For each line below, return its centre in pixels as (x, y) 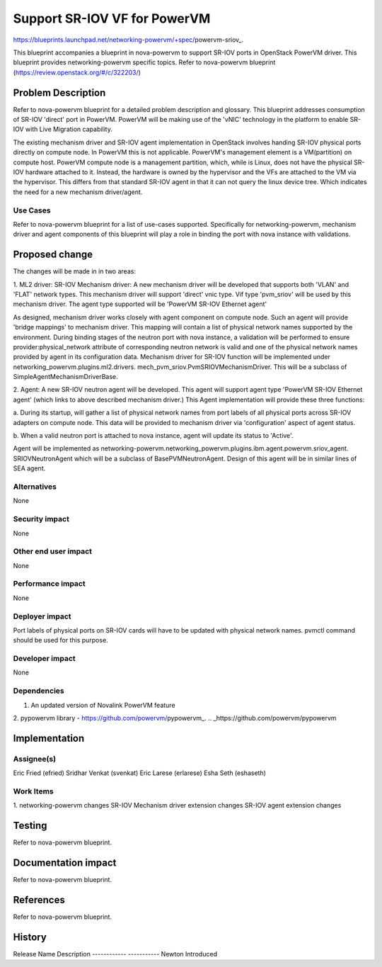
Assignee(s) (35, 759)
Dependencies (39, 691)
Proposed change (53, 255)
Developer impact (44, 659)
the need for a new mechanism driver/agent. (78, 192)
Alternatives (35, 487)
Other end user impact (52, 551)
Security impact (41, 519)
